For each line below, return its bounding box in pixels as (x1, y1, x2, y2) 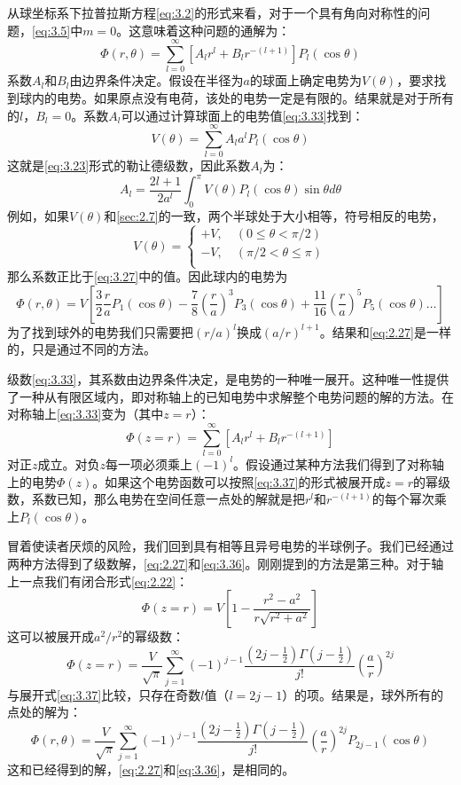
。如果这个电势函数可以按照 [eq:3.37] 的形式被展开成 (92, 472, 386, 491)
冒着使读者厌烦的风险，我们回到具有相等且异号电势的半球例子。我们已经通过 (7, 537, 454, 555)
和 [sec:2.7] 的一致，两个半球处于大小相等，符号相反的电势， (104, 207, 444, 225)
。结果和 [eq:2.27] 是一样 (319, 322, 451, 341)
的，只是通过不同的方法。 (7, 340, 156, 358)
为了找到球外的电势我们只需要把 (7, 322, 193, 341)
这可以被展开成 (7, 627, 94, 646)
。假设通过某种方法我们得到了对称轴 (233, 454, 445, 473)
